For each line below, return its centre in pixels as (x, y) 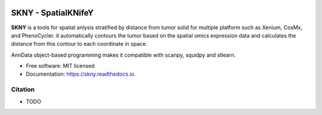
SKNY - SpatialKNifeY (52, 13)
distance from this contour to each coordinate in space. (79, 44)
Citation (23, 89)
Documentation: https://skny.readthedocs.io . (81, 74)
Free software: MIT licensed (60, 66)
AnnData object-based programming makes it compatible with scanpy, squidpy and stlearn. (123, 55)
